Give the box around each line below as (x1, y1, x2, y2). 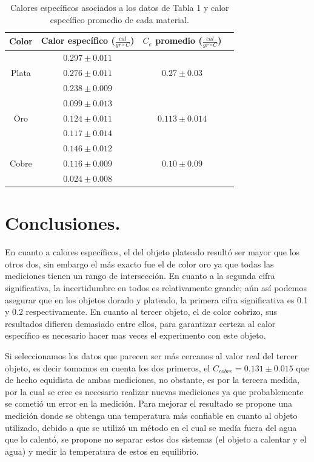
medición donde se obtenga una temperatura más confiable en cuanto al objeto (5, 409, 298, 421)
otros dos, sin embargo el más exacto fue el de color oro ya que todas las (5, 257, 274, 270)
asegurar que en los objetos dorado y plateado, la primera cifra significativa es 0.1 (5, 293, 308, 306)
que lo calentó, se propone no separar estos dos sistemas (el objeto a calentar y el (5, 433, 307, 446)
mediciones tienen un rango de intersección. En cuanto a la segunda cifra (5, 269, 275, 282)
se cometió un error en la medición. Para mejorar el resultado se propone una (5, 397, 292, 410)
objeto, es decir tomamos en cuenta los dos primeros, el (5, 361, 210, 374)
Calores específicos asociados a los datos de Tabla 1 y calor (10, 1, 229, 13)
